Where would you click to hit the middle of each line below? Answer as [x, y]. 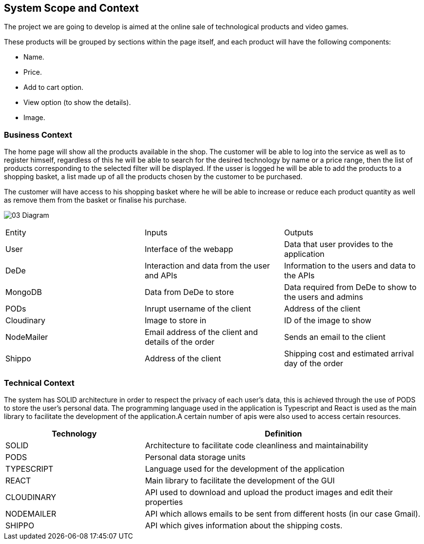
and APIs [161, 276]
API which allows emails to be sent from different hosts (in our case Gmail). [283, 513]
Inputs [156, 233]
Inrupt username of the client [198, 309]
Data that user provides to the [338, 244]
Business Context [38, 135]
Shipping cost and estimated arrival [349, 354]
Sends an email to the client [335, 337]
